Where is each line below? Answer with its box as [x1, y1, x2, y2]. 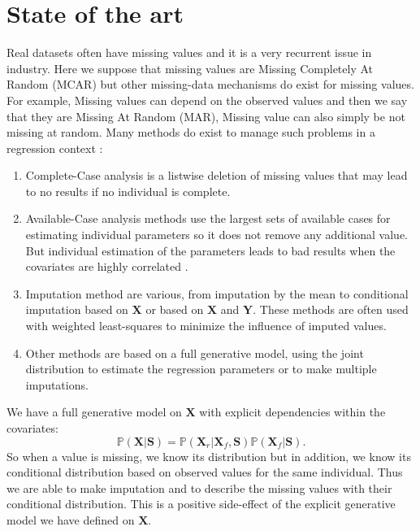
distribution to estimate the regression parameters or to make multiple [25, 360, 377, 377]
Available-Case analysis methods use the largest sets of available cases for [25, 210, 391, 227]
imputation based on [25, 301, 128, 318]
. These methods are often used [253, 301, 409, 318]
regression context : [6, 139, 103, 156]
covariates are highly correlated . [25, 258, 188, 275]
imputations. [25, 376, 89, 393]
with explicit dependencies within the [199, 403, 386, 420]
